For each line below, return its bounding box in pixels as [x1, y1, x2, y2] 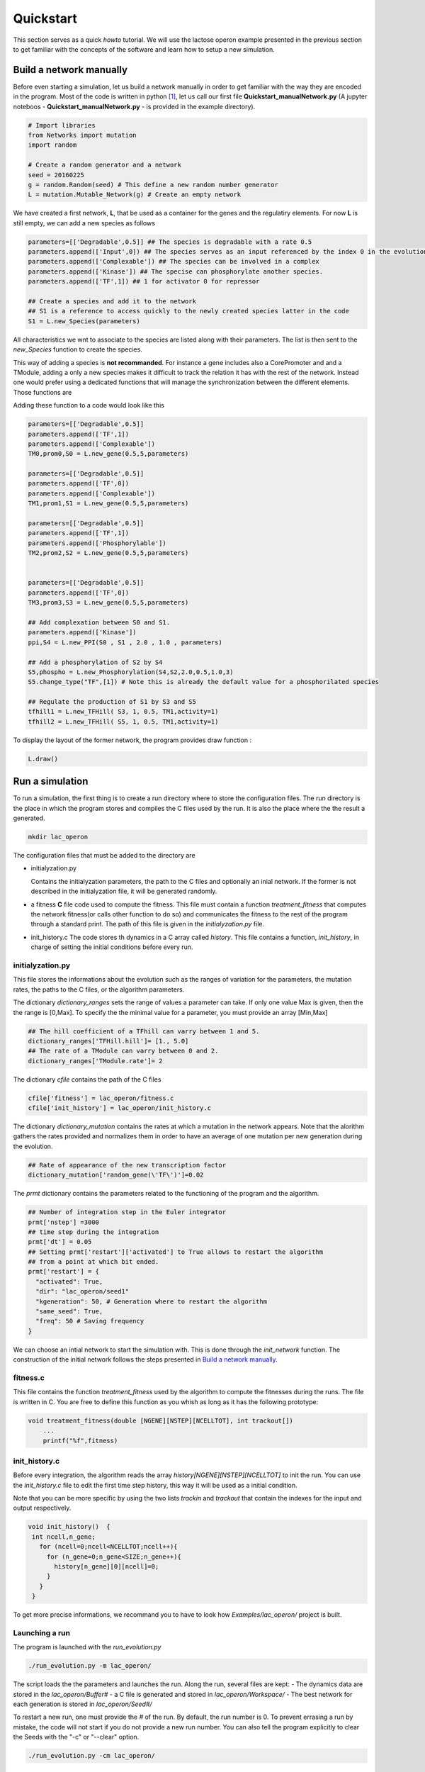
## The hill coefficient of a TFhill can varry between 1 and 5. [28, 1027, 260, 1035]
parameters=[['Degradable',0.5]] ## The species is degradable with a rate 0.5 [28, 237, 312, 246]
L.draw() [28, 755, 59, 763]
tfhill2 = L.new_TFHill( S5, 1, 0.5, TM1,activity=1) [28, 717, 219, 726]
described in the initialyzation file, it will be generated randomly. [30, 887, 217, 896]
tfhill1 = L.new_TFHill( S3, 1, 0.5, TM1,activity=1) [28, 707, 219, 716]
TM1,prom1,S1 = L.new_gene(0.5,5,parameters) [28, 500, 189, 508]
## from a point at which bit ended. [28, 1258, 159, 1266]
